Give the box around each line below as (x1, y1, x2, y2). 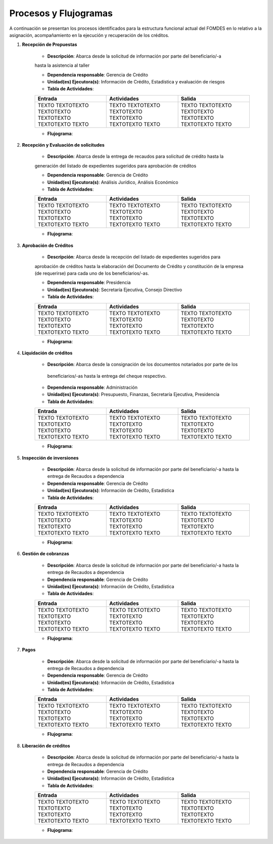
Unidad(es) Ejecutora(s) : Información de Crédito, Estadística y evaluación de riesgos (47, 78, 225, 84)
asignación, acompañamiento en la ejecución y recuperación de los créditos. (9, 32, 169, 38)
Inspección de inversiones (22, 455, 79, 461)
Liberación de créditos (22, 742, 70, 748)
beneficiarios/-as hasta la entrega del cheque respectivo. (47, 373, 167, 379)
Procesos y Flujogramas (9, 8, 113, 19)
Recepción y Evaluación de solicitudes (22, 142, 105, 148)
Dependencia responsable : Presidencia (47, 280, 131, 286)
